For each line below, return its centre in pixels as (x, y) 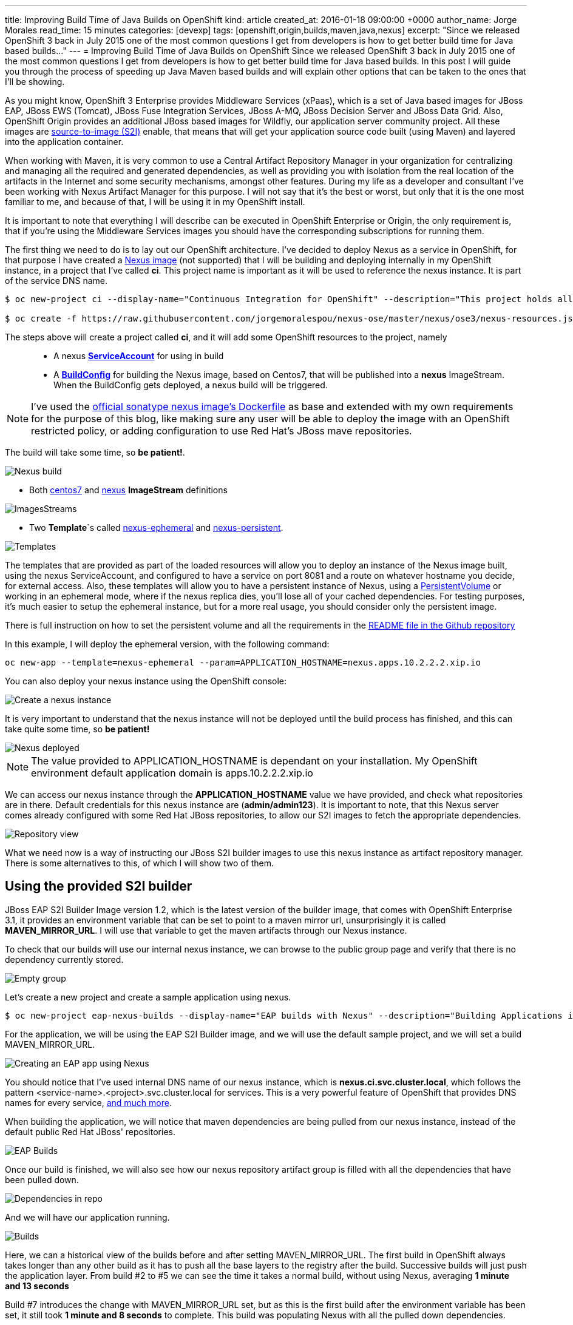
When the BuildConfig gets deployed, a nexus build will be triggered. (191, 385)
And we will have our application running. (87, 1217)
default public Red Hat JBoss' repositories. (90, 1131)
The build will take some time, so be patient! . (95, 452)
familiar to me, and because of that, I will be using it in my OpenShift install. (155, 202)
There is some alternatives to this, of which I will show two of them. (140, 863)
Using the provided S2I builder (99, 886)
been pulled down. (42, 1179)
